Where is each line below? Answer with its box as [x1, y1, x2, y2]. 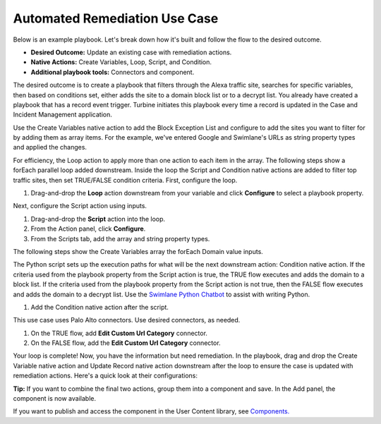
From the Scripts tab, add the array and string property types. [30, 234, 210, 243]
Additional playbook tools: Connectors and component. [30, 68, 195, 76]
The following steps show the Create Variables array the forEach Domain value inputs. [13, 247, 264, 255]
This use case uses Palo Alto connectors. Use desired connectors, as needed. [13, 316, 241, 325]
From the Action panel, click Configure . [30, 224, 146, 233]
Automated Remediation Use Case [13, 11, 219, 26]
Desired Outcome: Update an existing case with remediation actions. [30, 48, 232, 56]
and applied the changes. [13, 143, 87, 152]
